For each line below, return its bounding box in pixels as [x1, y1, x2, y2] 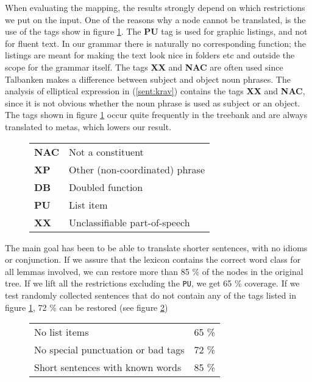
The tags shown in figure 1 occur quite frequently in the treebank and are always [5, 108, 308, 121]
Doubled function [69, 179, 143, 194]
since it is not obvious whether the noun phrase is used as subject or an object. [5, 96, 300, 109]
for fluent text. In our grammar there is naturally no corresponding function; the [5, 36, 307, 49]
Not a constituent [69, 144, 144, 159]
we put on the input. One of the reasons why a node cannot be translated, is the [5, 13, 306, 26]
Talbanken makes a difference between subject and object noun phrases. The [5, 72, 291, 85]
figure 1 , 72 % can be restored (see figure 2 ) [5, 300, 168, 313]
